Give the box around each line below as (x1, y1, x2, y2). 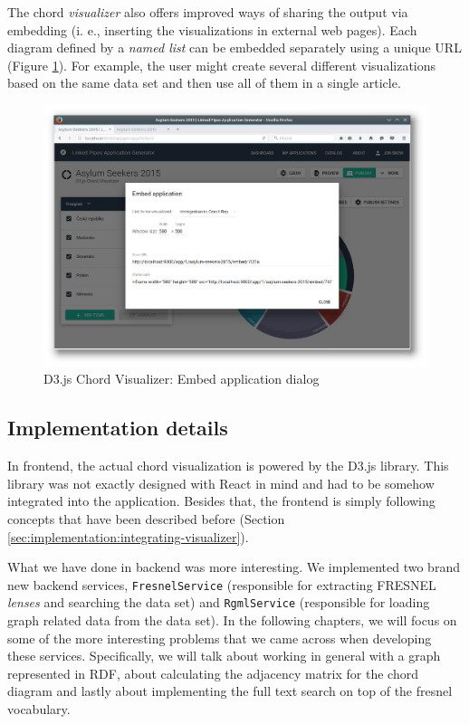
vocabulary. (7, 700, 71, 719)
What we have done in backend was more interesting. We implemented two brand (7, 557, 460, 576)
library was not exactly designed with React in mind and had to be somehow (7, 473, 435, 492)
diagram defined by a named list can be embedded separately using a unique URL (7, 38, 462, 57)
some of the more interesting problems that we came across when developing (7, 628, 432, 647)
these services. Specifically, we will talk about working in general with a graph (7, 646, 441, 665)
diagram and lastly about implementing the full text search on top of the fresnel (7, 681, 453, 700)
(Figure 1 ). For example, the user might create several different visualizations (7, 55, 436, 74)
